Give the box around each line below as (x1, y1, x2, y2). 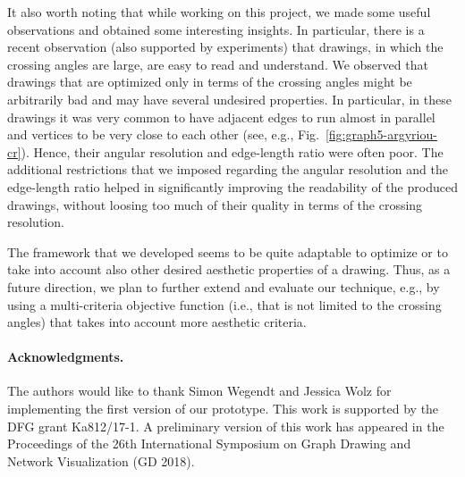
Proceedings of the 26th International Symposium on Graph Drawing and (7, 434, 411, 453)
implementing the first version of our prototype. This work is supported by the (7, 399, 439, 418)
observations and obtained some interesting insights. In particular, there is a (7, 20, 425, 38)
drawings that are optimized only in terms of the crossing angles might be (7, 72, 412, 91)
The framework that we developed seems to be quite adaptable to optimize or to (7, 242, 448, 261)
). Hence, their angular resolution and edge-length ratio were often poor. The (21, 142, 444, 161)
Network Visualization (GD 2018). (7, 451, 195, 470)
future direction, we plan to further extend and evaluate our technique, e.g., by (7, 277, 440, 296)
